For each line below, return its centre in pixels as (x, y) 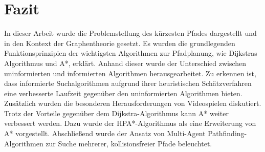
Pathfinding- (227, 133)
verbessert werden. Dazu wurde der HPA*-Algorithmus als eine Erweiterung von (130, 123)
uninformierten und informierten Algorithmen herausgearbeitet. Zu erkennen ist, (130, 73)
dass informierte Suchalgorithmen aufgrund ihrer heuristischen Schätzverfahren (128, 83)
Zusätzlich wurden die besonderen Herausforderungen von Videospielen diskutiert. (133, 103)
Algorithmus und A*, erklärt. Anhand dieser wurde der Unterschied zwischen (125, 63)
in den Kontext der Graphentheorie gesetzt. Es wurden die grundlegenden (120, 43)
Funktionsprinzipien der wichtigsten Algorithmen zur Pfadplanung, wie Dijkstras (131, 53)
